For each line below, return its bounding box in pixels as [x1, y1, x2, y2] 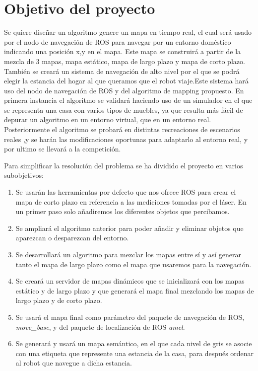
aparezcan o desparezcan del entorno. [15, 232, 129, 243]
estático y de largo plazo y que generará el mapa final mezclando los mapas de [15, 285, 254, 296]
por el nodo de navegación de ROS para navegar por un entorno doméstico [4, 36, 231, 47]
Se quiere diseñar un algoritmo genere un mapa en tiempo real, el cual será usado [4, 27, 252, 37]
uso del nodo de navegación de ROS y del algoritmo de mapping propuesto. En [4, 85, 244, 95]
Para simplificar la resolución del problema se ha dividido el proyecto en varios [4, 160, 243, 170]
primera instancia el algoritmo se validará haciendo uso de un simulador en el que [4, 95, 253, 105]
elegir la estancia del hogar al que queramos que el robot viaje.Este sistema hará [4, 75, 249, 86]
